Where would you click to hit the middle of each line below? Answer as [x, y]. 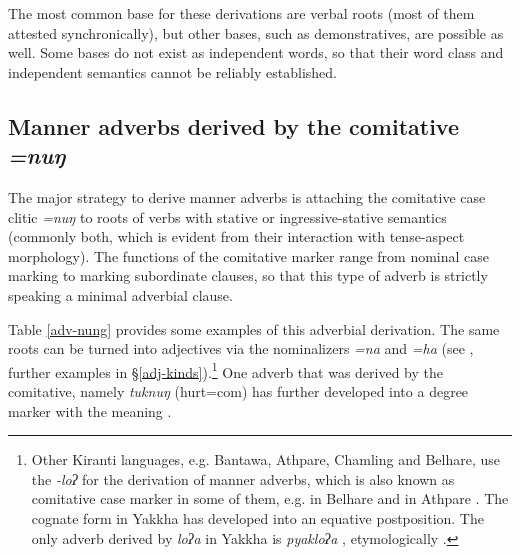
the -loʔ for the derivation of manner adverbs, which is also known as [243, 478]
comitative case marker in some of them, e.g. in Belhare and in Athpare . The [270, 498]
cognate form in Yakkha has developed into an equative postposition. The [257, 517]
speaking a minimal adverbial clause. [120, 294]
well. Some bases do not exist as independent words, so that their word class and [256, 52]
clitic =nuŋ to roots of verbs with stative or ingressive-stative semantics [227, 216]
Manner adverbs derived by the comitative [233, 125]
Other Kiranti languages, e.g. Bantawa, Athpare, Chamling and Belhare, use [265, 459]
